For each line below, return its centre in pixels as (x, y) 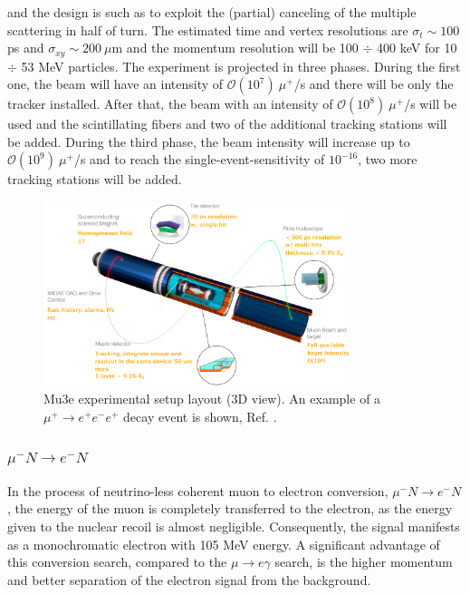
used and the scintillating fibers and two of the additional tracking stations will (227, 124)
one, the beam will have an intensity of (115, 84)
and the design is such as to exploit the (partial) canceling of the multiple (212, 12)
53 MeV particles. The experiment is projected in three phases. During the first (241, 66)
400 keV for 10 (417, 48)
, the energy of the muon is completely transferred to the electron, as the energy (230, 508)
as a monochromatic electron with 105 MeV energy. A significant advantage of (224, 544)
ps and (26, 48)
